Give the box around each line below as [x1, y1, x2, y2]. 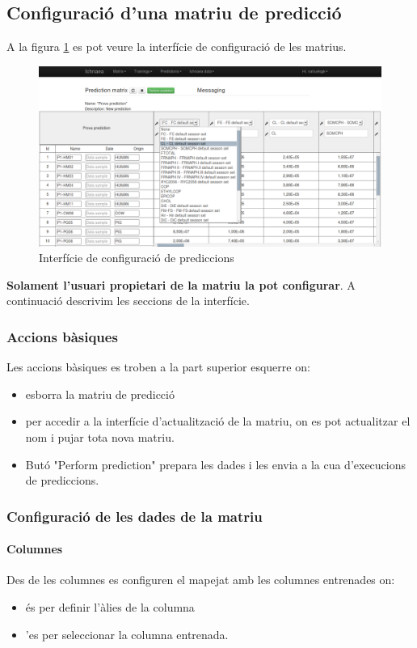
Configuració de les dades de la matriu [6, 506, 263, 526]
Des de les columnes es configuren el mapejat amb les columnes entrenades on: [6, 571, 395, 588]
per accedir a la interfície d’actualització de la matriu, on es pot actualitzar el [25, 413, 411, 430]
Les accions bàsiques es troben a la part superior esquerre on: [6, 358, 310, 375]
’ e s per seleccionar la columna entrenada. [25, 625, 229, 642]
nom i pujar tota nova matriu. [25, 428, 175, 445]
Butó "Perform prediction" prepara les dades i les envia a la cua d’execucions [25, 455, 406, 472]
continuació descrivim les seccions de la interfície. [6, 292, 250, 309]
